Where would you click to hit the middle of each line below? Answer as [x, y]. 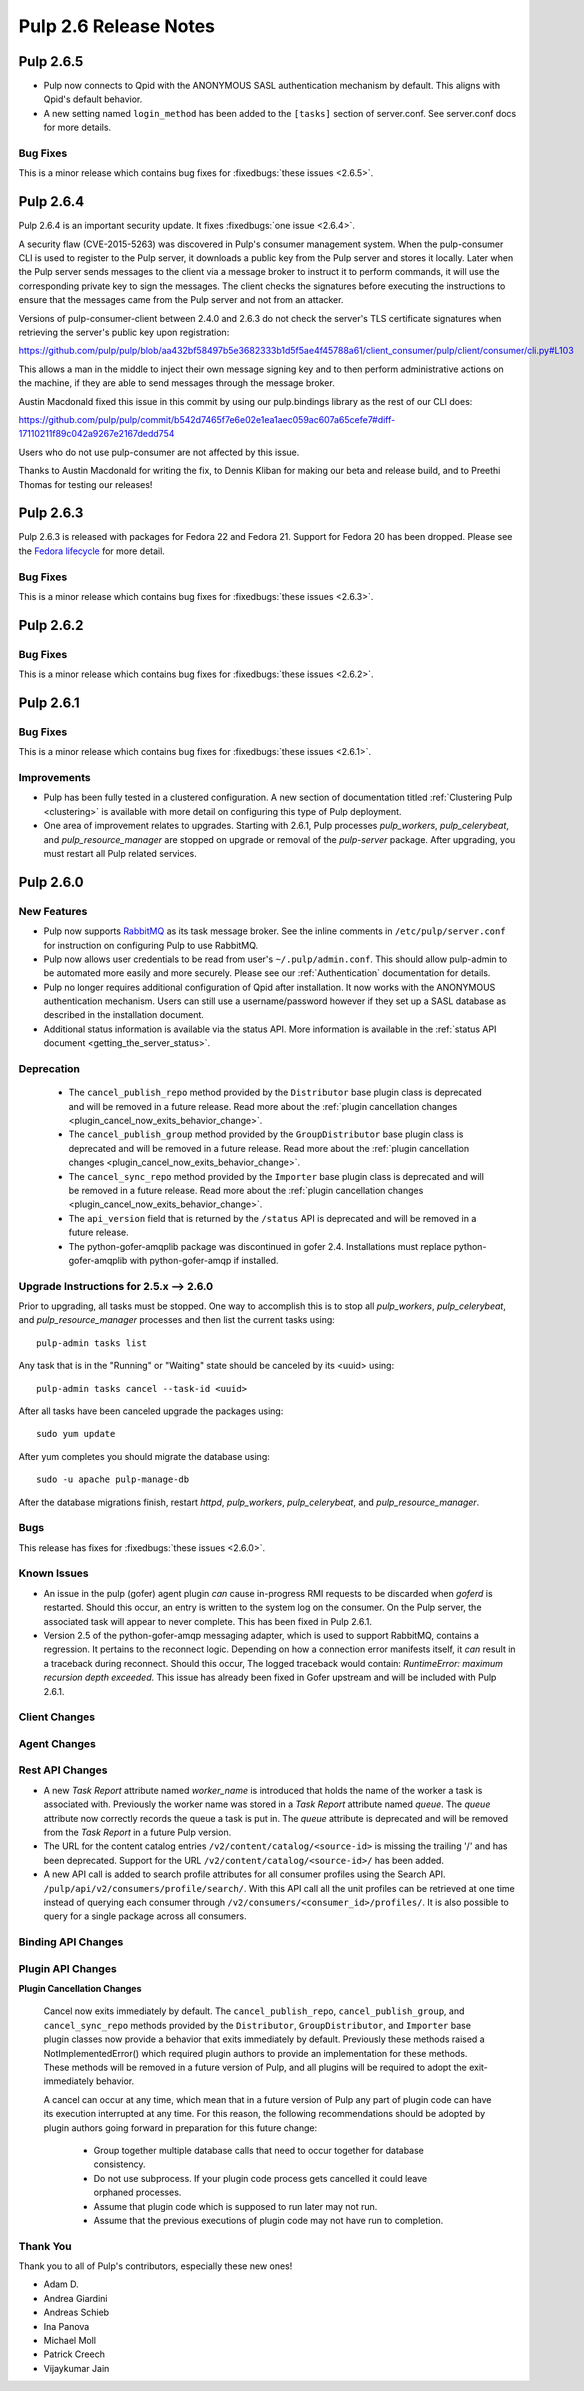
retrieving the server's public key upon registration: [124, 332]
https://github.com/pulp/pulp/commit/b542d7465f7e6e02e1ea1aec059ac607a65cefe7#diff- [207, 419]
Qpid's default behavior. [93, 99]
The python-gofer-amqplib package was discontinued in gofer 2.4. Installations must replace [260, 1246]
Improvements [54, 778]
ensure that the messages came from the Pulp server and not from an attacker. [181, 300]
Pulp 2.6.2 [51, 625]
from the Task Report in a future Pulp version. [137, 1832]
